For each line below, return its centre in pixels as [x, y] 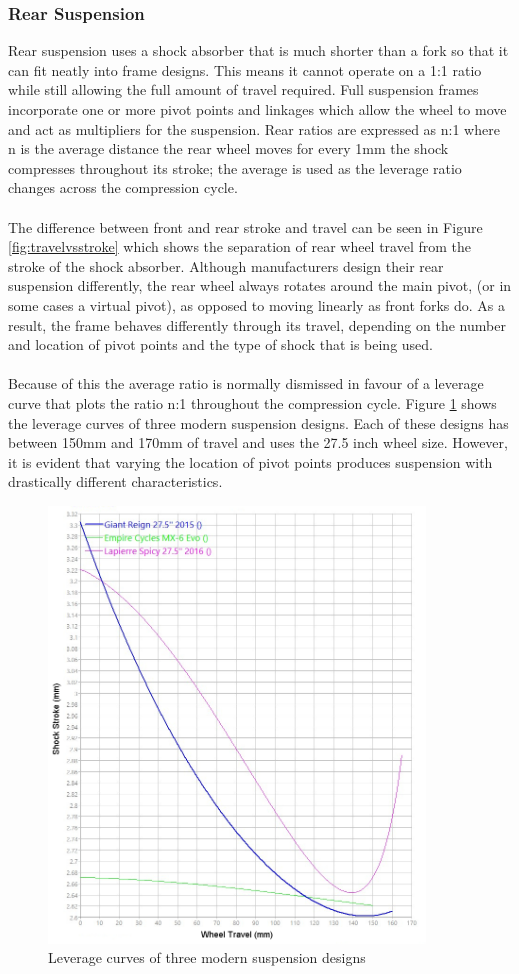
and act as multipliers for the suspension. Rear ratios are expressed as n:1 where [254, 128]
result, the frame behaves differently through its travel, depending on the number [257, 324]
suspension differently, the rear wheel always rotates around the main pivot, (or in [260, 285]
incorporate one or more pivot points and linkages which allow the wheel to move [257, 109]
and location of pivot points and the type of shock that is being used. [221, 344]
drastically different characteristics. [115, 481]
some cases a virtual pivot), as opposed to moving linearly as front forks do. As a [256, 304]
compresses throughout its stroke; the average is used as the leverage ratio [235, 167]
